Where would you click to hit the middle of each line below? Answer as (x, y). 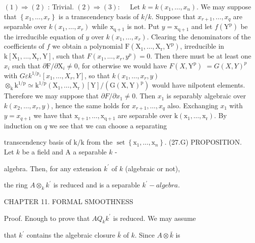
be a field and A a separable (65, 151)
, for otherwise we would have (122, 65)
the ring (16, 185)
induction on (23, 125)
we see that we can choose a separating (108, 125)
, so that (97, 75)
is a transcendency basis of (99, 16)
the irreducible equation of (44, 36)
